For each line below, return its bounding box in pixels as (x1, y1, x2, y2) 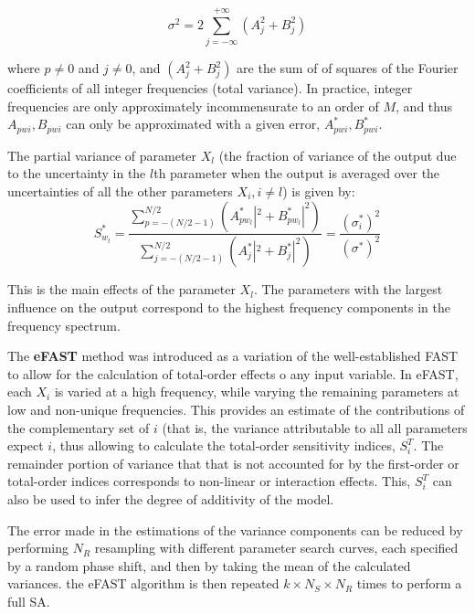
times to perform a (356, 574, 462, 593)
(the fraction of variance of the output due (218, 145, 457, 164)
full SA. (7, 591, 50, 610)
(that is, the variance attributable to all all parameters (162, 418, 468, 437)
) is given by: (282, 181, 355, 200)
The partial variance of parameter (7, 145, 197, 164)
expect (7, 436, 44, 455)
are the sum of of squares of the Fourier (237, 58, 459, 78)
